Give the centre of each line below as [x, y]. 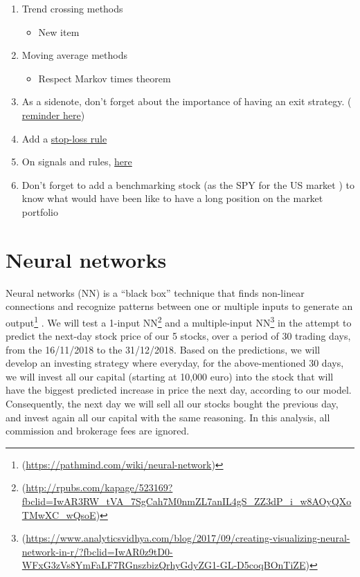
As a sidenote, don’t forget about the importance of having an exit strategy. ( [187, 101]
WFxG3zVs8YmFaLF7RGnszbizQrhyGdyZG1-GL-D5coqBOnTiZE [164, 565]
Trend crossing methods [72, 8]
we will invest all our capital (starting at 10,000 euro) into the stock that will [170, 376]
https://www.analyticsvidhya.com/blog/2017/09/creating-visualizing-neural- [188, 538]
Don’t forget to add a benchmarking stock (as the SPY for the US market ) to [188, 184]
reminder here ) [53, 115]
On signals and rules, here [77, 162]
